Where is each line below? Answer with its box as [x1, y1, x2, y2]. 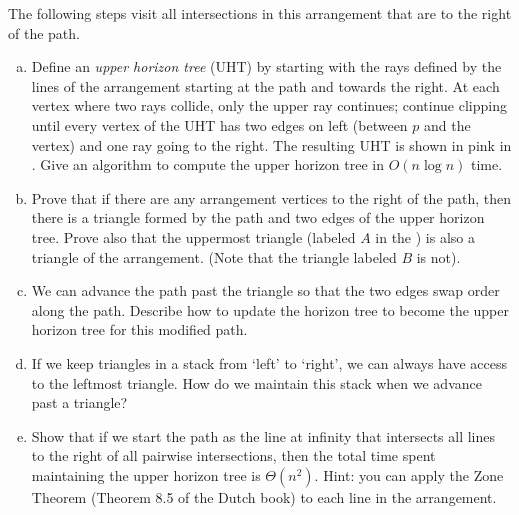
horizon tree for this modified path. [31, 319, 248, 340]
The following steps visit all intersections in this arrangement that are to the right [8, 3, 512, 23]
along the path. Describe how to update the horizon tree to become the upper [31, 299, 509, 320]
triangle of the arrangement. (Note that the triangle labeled [31, 246, 397, 267]
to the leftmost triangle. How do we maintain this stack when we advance [31, 372, 482, 393]
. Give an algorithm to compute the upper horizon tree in [31, 154, 385, 175]
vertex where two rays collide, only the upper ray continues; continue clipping [31, 95, 507, 116]
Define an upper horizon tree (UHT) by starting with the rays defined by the [31, 56, 502, 77]
